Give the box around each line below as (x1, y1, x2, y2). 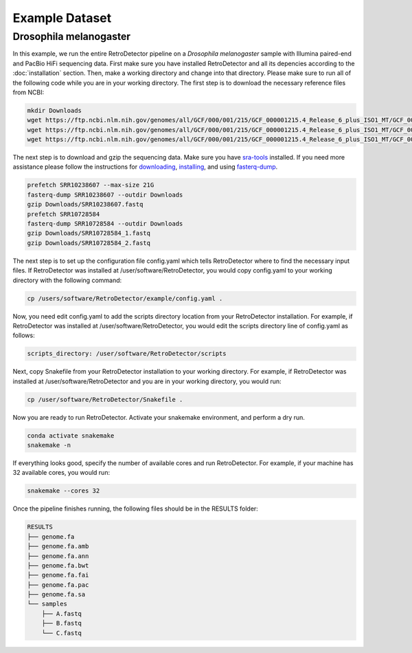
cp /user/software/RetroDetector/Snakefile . (27, 396, 183, 403)
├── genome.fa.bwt (27, 561, 89, 569)
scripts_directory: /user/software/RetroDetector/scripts (27, 350, 227, 358)
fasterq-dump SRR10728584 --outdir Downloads (27, 220, 183, 228)
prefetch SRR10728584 (27, 210, 100, 218)
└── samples (27, 600, 68, 608)
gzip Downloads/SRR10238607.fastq (27, 200, 144, 208)
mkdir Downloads (27, 107, 82, 114)
